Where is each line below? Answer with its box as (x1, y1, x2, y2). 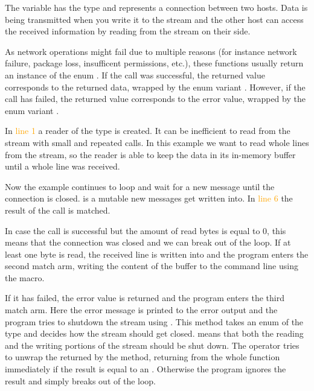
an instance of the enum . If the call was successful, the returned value (5, 68, 265, 81)
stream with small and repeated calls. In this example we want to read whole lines (5, 136, 309, 148)
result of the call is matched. (5, 203, 111, 216)
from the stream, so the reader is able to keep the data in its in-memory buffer (5, 148, 296, 161)
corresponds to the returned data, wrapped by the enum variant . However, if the (5, 80, 306, 93)
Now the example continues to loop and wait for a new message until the (5, 180, 275, 192)
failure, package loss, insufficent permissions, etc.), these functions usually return (5, 57, 304, 69)
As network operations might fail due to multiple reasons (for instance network (5, 45, 297, 57)
